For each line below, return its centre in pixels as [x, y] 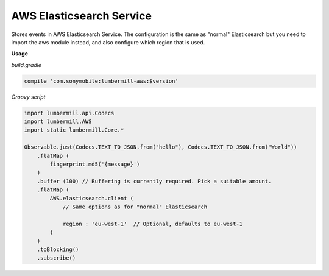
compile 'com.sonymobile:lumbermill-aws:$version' [101, 81]
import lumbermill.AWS [58, 122]
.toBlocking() [58, 249]
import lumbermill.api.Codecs [69, 113]
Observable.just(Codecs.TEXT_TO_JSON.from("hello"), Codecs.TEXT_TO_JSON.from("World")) [161, 147]
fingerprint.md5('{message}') [95, 164]
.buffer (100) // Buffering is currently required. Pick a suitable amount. [154, 181]
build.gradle [27, 65]
